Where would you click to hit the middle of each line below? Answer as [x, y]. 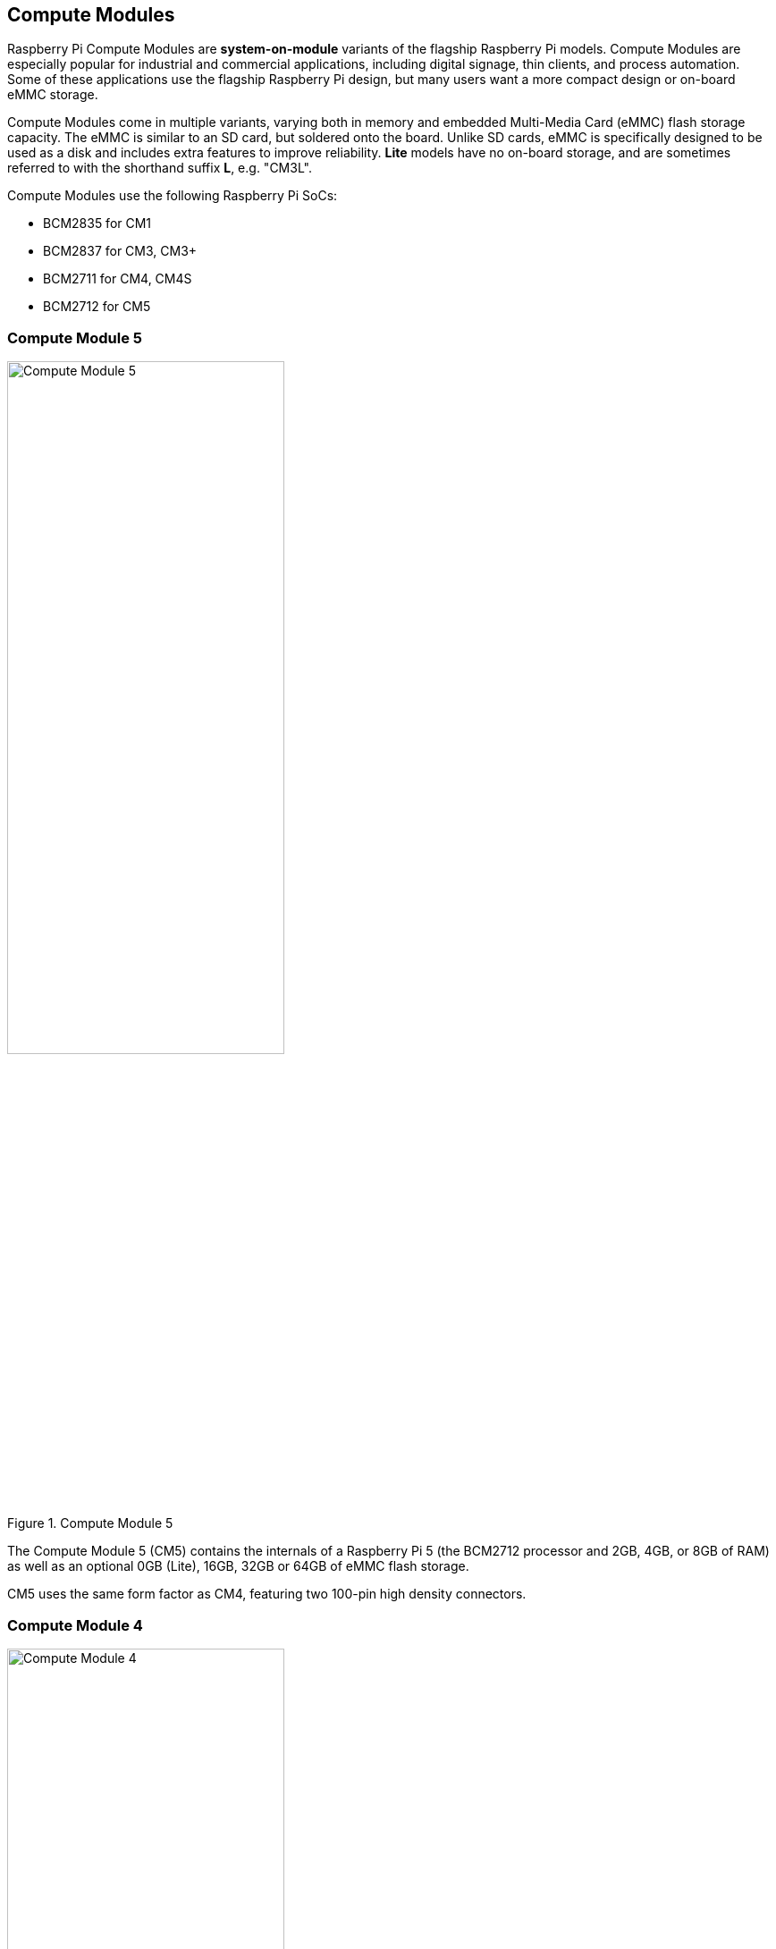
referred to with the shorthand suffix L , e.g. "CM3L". [160, 168]
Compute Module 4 [75, 1625]
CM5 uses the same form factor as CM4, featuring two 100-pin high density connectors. [267, 1594]
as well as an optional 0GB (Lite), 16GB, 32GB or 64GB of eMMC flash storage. [238, 1566]
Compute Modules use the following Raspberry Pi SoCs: [173, 196]
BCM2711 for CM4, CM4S [118, 279]
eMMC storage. [53, 95]
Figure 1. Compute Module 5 [90, 1523]
